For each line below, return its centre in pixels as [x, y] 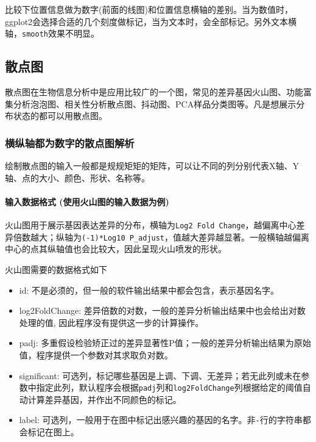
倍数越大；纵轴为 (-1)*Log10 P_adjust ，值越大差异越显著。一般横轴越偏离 [161, 237]
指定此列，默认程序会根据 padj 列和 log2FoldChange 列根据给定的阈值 [169, 387]
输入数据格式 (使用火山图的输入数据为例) [87, 201]
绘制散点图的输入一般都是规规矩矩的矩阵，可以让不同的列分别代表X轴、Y [152, 166]
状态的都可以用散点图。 [60, 116]
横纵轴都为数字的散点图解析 [70, 143]
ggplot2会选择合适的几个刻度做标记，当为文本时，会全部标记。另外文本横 [151, 21]
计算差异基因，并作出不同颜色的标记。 [104, 399]
